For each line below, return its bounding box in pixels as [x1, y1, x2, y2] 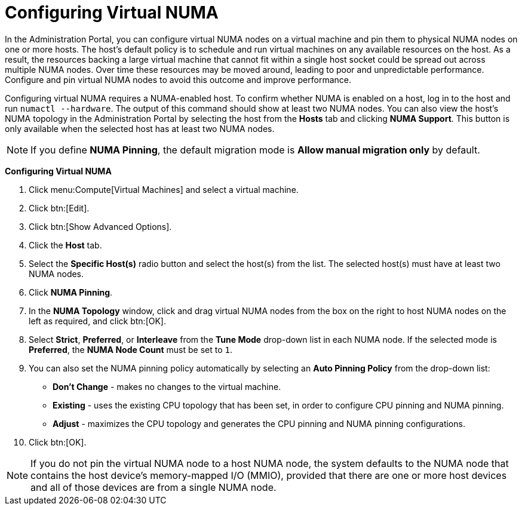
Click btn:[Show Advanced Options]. [29, 221, 172, 232]
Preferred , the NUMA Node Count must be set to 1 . [29, 344, 233, 355]
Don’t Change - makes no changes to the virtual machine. [53, 381, 281, 392]
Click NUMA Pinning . [29, 287, 113, 297]
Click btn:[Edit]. [29, 202, 90, 213]
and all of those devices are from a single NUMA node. [30, 481, 277, 493]
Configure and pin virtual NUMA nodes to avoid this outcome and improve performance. [5, 74, 351, 85]
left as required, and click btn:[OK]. [29, 315, 167, 326]
